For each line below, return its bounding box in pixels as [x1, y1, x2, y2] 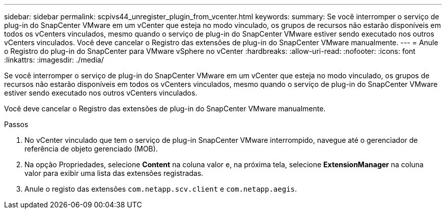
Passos [4, 120, 29, 129]
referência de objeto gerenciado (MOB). [24, 144, 158, 153]
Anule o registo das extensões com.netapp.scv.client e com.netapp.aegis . [24, 185, 297, 193]
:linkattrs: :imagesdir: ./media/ [4, 55, 104, 64]
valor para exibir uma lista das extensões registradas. [24, 169, 204, 177]
